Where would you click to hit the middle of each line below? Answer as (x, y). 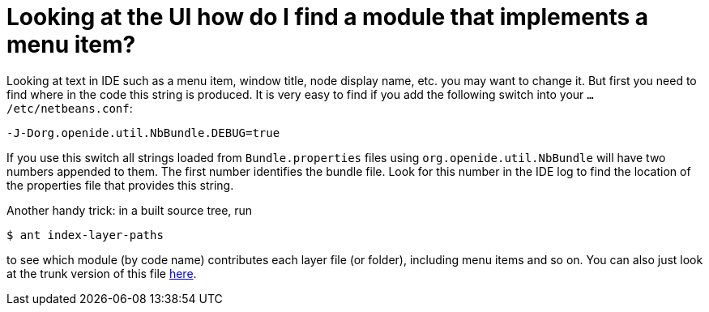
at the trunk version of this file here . (102, 273)
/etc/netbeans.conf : (70, 108)
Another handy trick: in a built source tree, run (130, 210)
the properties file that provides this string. (120, 185)
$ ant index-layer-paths (85, 235)
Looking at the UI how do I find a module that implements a (328, 17)
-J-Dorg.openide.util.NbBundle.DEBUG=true (143, 132)
